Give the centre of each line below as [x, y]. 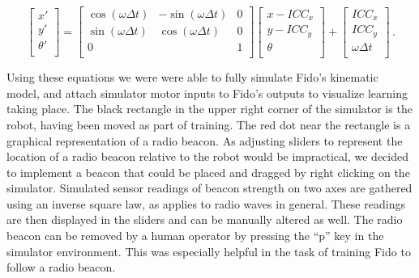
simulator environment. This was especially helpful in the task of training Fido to [209, 251]
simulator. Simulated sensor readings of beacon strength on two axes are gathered [209, 188]
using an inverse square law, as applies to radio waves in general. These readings [206, 203]
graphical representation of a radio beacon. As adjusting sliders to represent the [205, 140]
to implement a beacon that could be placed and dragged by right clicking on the [208, 172]
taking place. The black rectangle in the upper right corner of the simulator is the [209, 109]
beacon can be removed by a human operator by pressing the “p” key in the [195, 236]
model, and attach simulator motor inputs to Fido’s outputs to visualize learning [207, 93]
